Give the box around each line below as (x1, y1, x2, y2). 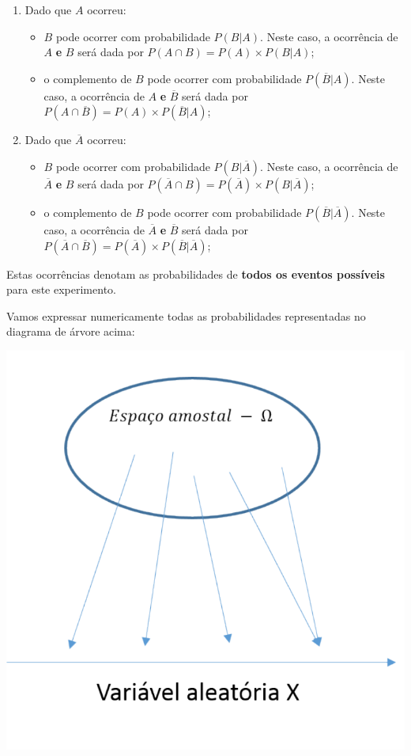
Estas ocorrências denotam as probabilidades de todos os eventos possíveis (6, 265, 385, 282)
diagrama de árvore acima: (6, 323, 135, 340)
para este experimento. (6, 281, 116, 298)
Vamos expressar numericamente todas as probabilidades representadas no (6, 307, 366, 324)
